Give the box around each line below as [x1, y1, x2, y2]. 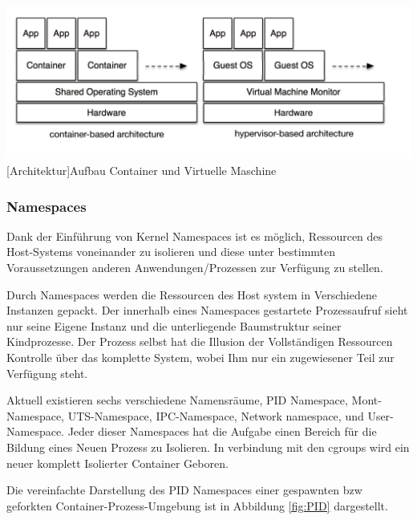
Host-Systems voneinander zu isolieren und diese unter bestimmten [6, 243, 336, 260]
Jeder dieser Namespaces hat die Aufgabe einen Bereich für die [67, 423, 377, 440]
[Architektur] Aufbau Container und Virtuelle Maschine [6, 162, 277, 179]
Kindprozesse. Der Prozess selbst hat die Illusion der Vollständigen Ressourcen [6, 333, 393, 350]
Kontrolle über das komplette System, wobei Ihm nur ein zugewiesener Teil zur [6, 349, 395, 366]
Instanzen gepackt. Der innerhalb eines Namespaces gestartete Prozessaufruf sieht [6, 302, 408, 319]
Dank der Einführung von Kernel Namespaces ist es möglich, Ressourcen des [6, 227, 383, 244]
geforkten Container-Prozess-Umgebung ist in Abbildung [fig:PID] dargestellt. [6, 497, 388, 514]
